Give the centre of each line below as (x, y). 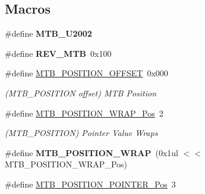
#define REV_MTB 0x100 (58, 53)
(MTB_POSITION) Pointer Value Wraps (81, 133)
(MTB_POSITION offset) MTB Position (81, 93)
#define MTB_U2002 (48, 33)
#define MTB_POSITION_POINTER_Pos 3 (90, 184)
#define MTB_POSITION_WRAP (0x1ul (92, 152)
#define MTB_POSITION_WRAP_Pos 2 (84, 113)
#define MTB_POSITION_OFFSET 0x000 (86, 73)
